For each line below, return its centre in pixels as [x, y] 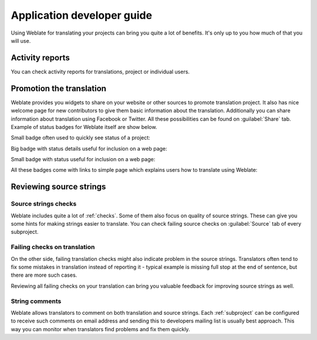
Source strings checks [44, 204]
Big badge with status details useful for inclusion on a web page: [89, 148]
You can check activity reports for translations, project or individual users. [100, 72]
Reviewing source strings [58, 187]
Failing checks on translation [53, 247]
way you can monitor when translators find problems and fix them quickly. [100, 329]
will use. [21, 40]
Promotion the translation [59, 88]
